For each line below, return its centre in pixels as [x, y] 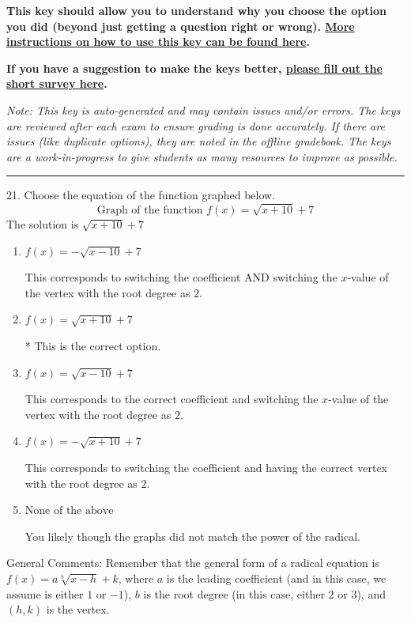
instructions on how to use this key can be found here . [158, 42]
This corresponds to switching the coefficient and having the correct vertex [206, 468]
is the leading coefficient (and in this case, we [276, 578]
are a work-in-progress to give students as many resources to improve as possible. [202, 156]
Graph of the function [150, 211]
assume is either [45, 593]
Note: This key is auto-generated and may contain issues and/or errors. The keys [204, 109]
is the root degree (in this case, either [234, 593]
